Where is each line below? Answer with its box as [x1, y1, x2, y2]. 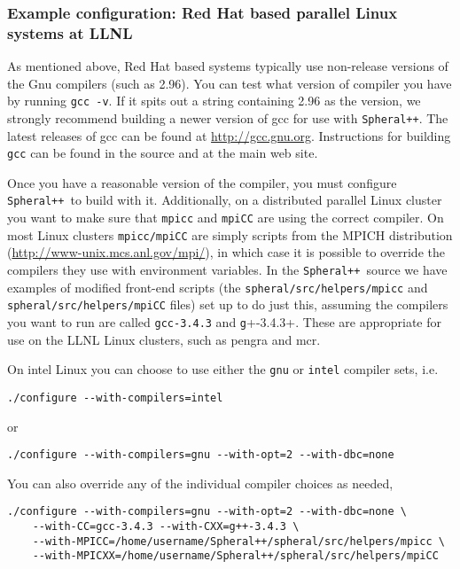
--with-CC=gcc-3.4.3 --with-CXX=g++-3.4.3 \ [32, 520, 300, 534]
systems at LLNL [7, 21, 133, 43]
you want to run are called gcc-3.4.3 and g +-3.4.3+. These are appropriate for [7, 313, 441, 331]
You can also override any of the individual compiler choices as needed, [7, 473, 394, 492]
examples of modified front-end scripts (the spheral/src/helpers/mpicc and [7, 277, 428, 296]
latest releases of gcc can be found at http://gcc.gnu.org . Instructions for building [7, 126, 451, 144]
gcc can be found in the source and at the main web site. [7, 144, 318, 162]
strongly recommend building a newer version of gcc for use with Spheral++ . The [7, 108, 448, 127]
